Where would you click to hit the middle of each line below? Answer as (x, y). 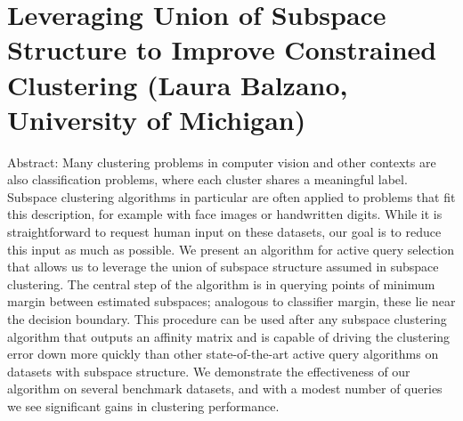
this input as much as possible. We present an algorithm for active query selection (231, 249)
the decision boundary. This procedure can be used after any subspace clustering (227, 319)
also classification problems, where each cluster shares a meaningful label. (207, 179)
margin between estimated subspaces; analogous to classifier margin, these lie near (231, 301)
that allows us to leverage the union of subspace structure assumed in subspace (223, 267)
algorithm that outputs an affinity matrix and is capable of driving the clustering (229, 336)
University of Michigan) (157, 119)
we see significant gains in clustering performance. (143, 406)
